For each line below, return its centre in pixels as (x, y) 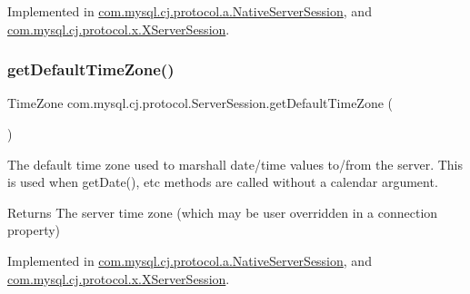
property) (34, 230)
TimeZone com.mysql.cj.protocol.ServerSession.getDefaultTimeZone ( (200, 103)
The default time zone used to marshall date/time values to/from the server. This (235, 164)
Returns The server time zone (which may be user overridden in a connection (223, 212)
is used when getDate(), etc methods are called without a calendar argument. (223, 182)
